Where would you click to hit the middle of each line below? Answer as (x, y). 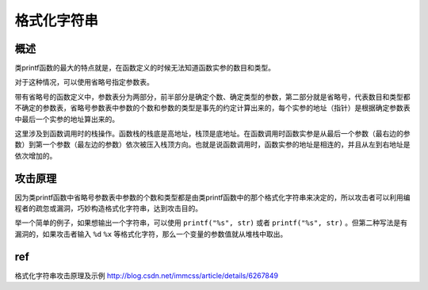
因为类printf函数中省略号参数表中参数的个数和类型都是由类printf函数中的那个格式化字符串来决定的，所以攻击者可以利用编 (213, 197)
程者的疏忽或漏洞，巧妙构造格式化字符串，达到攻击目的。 (108, 208)
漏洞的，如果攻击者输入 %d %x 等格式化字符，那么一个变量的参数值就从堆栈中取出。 (151, 234)
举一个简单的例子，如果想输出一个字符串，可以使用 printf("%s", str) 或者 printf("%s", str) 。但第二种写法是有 (211, 223)
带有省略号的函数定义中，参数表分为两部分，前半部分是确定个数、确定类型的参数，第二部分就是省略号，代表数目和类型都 (212, 97)
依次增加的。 (36, 155)
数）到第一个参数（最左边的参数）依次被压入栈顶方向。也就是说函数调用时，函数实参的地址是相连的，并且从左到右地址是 (212, 145)
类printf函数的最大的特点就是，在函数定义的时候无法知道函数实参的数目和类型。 (145, 68)
